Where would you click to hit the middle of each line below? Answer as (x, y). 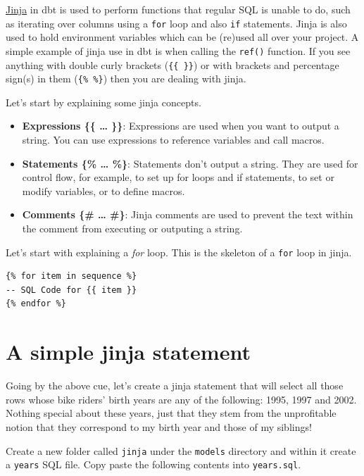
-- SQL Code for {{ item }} (71, 290)
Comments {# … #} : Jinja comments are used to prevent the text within (188, 214)
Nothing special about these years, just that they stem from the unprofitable (171, 413)
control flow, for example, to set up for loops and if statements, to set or (178, 177)
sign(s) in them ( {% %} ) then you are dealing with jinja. (126, 79)
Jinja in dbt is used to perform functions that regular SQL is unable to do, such (178, 9)
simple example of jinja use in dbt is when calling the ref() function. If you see (178, 50)
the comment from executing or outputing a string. (132, 228)
